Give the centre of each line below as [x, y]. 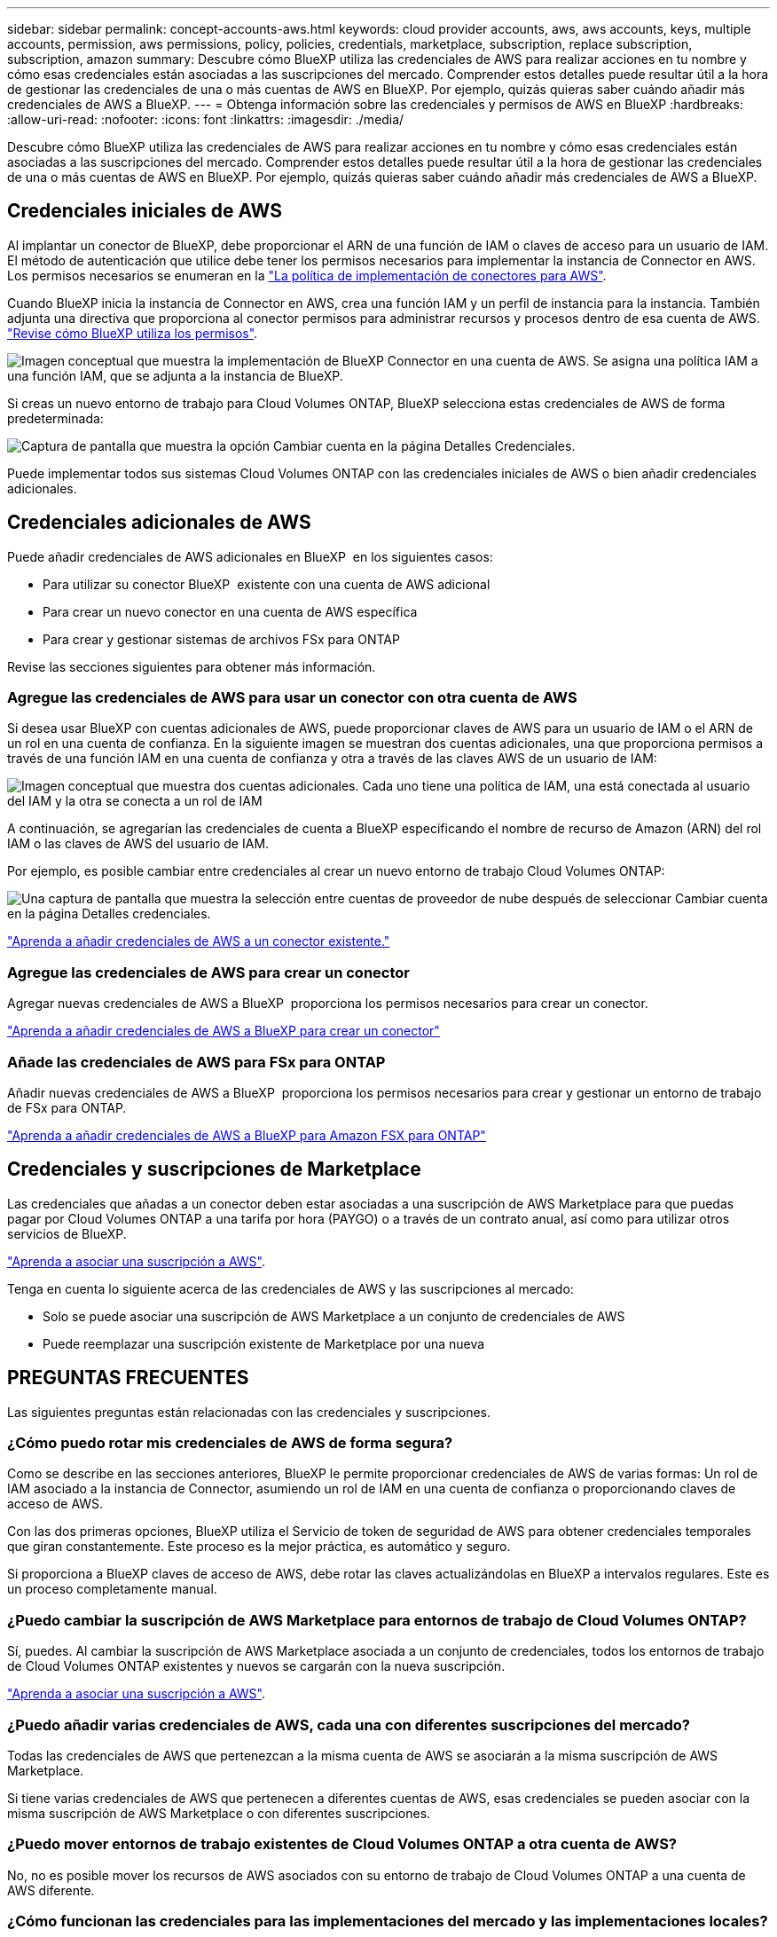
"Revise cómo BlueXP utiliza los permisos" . [133, 333]
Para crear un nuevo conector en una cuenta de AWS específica [230, 611]
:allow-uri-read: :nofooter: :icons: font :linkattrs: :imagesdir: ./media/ [206, 119]
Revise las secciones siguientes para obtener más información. [192, 666]
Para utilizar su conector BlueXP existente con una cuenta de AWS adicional [267, 584]
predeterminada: [55, 418]
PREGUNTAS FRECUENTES [128, 1378]
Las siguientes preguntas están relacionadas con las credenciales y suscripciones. [249, 1412]
